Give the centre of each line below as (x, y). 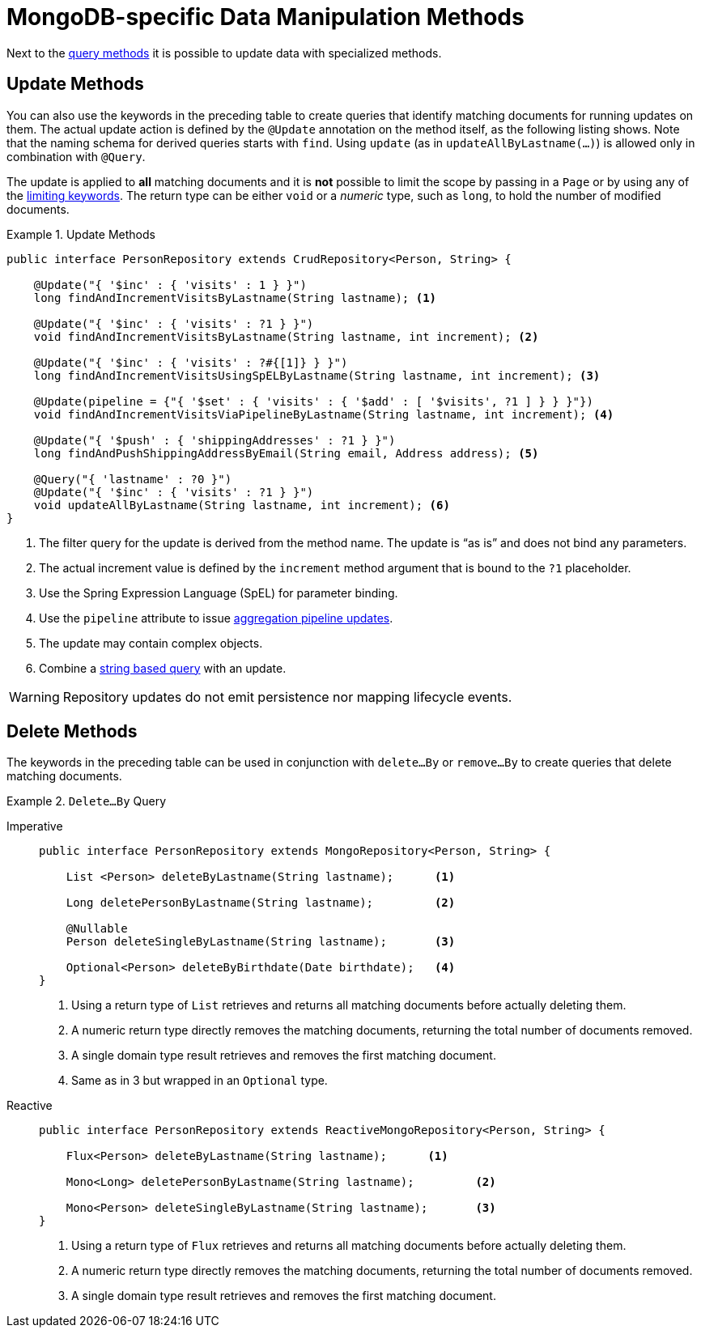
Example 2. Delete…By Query (87, 801)
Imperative (35, 826)
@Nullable (97, 929)
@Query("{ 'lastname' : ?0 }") (133, 479)
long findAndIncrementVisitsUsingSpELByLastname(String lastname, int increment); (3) (317, 375)
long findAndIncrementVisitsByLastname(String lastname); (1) (235, 297)
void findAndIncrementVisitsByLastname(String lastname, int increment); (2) (286, 336)
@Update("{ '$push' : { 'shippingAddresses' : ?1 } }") (215, 440)
